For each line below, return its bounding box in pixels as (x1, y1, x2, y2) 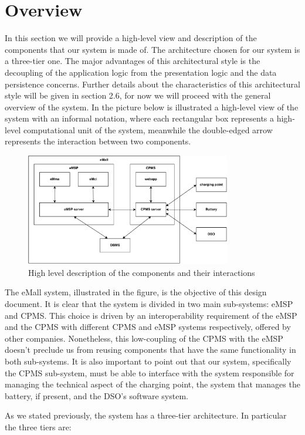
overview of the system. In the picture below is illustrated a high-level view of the (5, 100, 299, 113)
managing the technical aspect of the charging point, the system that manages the (5, 378, 300, 390)
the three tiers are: (5, 420, 72, 433)
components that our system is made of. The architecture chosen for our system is (5, 43, 300, 55)
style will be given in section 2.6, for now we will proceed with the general (5, 89, 271, 102)
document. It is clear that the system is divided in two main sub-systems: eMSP (5, 298, 293, 309)
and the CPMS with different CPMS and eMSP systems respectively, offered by (5, 321, 291, 333)
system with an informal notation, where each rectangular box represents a (5, 112, 274, 124)
